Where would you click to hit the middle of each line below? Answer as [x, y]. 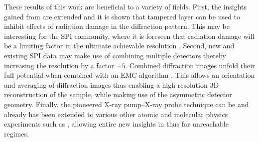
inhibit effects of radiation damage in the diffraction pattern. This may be [117, 26]
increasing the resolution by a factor [59, 65]
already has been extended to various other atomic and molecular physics [116, 114]
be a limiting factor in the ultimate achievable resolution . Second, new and [119, 46]
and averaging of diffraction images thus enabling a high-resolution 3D [112, 84]
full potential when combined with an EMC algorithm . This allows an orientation [129, 75]
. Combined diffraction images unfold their [190, 65]
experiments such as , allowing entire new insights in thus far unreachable [116, 124]
